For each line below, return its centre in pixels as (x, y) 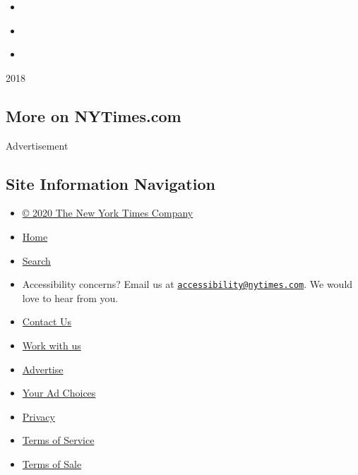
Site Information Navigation (111, 183)
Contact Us (47, 321)
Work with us (52, 345)
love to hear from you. (70, 297)
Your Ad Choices (59, 393)
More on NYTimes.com (94, 115)
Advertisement (37, 145)
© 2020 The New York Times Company (108, 213)
